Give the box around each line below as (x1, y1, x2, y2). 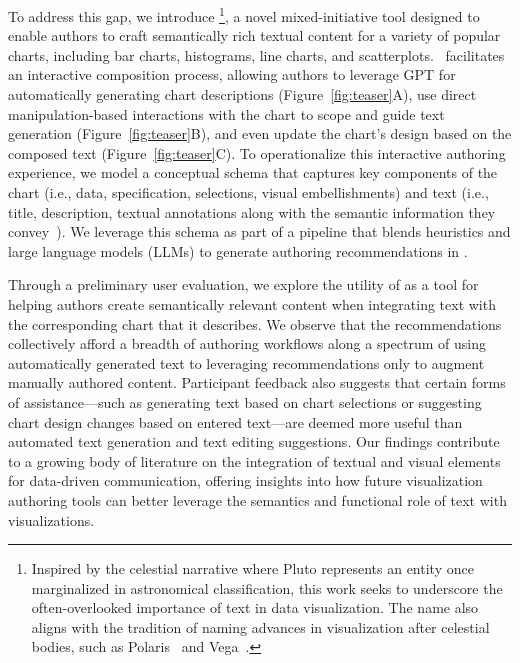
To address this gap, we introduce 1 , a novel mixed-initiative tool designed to (8, 3, 480, 26)
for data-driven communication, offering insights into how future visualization (8, 470, 483, 491)
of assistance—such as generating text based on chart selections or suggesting (8, 391, 482, 412)
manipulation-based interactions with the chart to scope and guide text (8, 103, 445, 124)
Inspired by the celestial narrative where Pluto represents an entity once (31, 558, 474, 579)
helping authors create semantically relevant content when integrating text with (8, 293, 496, 314)
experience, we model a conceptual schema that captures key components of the (8, 162, 498, 183)
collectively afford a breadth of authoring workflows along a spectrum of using (8, 333, 487, 354)
